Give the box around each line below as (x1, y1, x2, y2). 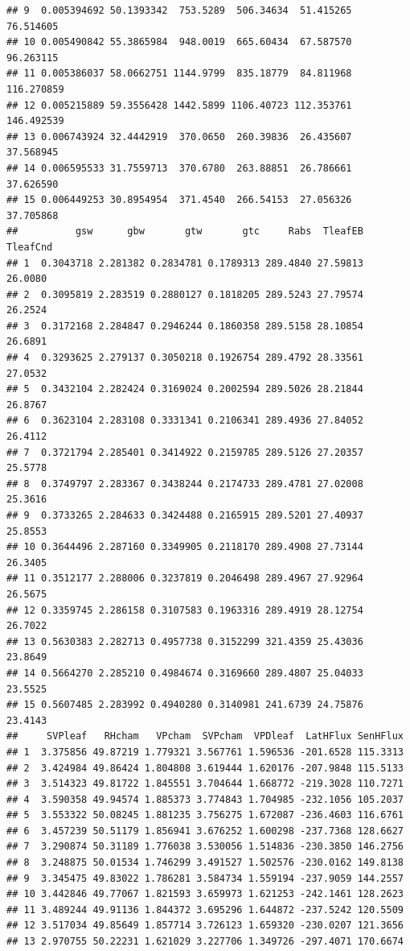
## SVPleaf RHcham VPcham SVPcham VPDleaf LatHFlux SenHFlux (6, 730, 404, 742)
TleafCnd (6, 241, 53, 253)
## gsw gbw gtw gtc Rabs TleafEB (6, 225, 363, 238)
